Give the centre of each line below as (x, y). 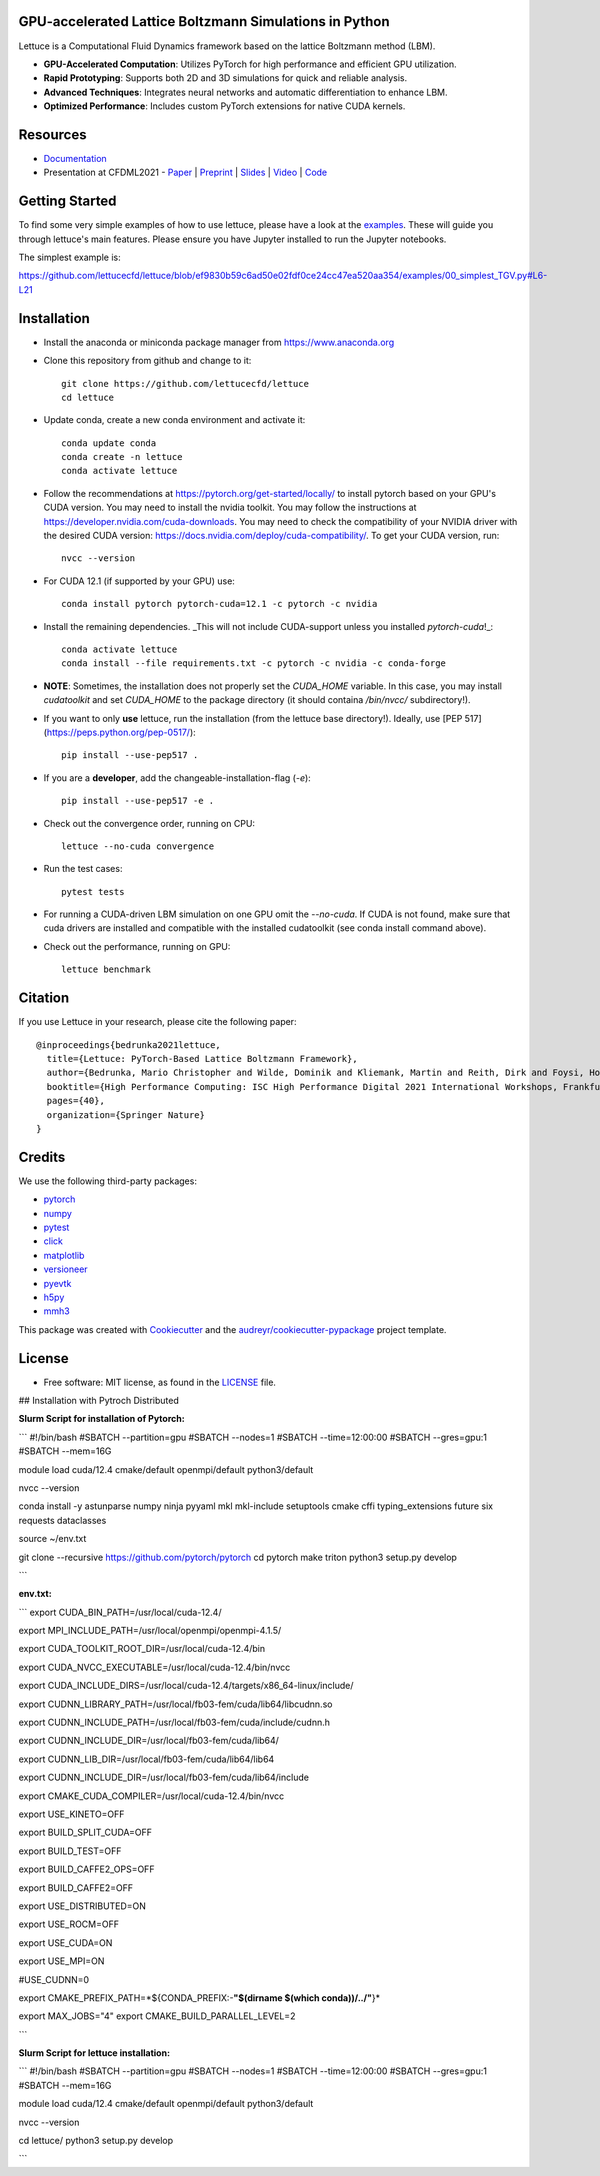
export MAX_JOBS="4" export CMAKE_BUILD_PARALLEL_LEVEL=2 (157, 2016)
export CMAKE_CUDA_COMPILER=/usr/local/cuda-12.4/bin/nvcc (151, 1796)
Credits (42, 1156)
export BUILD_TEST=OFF (70, 1851)
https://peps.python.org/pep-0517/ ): (121, 732)
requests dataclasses (62, 1520)
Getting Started (67, 201)
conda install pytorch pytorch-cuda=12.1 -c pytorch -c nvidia (219, 604)
